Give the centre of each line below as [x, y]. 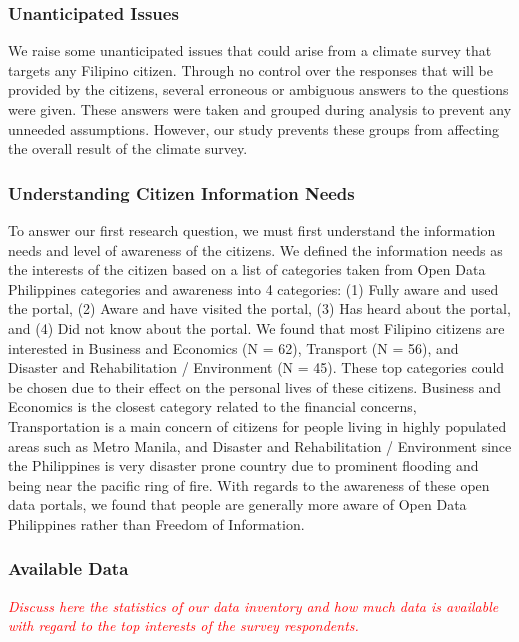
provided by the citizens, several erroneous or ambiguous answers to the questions [258, 89]
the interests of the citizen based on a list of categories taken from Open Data [247, 269]
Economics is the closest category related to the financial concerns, [212, 406]
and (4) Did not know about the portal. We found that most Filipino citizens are [256, 327]
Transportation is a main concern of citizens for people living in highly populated [257, 425]
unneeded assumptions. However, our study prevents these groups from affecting [254, 128]
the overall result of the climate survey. [128, 148]
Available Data [68, 568]
